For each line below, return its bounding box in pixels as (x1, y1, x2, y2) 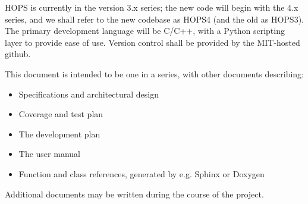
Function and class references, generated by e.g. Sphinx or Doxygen (18, 167, 265, 180)
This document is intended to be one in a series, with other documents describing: (5, 67, 304, 80)
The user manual (18, 147, 80, 160)
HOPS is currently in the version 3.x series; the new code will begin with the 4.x (5, 1, 298, 13)
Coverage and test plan (18, 108, 103, 120)
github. (5, 48, 31, 60)
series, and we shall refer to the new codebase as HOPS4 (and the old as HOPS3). (5, 12, 304, 25)
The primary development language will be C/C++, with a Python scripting (5, 24, 285, 37)
